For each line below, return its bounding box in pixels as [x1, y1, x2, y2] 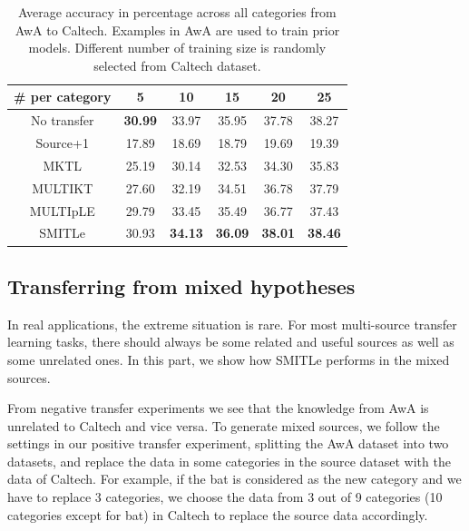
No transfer [31, 111, 94, 130]
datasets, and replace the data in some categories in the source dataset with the [7, 451, 451, 470]
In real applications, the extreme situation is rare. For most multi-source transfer [7, 314, 457, 333]
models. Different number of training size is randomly [28, 38, 327, 57]
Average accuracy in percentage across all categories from [17, 3, 337, 21]
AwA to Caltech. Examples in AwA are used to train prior [15, 20, 340, 39]
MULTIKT [32, 178, 93, 197]
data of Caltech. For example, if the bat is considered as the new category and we [7, 469, 462, 488]
